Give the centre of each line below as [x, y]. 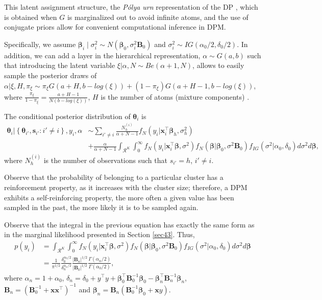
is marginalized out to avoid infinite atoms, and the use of [158, 17]
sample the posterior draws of [51, 75]
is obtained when [31, 17]
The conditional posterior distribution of [67, 116]
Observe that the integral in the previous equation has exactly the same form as [129, 224]
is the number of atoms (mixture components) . [175, 96]
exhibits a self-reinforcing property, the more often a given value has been [119, 197]
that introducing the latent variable [60, 65]
